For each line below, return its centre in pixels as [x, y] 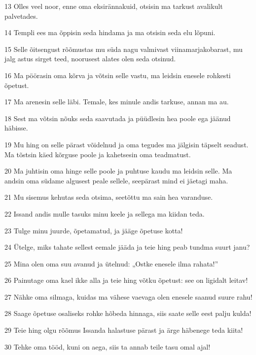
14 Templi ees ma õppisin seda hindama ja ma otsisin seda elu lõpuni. [110, 32]
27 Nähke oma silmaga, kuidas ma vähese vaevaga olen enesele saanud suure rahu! [128, 296]
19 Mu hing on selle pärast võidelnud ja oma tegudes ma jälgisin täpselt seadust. [127, 144]
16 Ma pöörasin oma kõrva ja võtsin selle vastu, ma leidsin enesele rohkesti [118, 75]
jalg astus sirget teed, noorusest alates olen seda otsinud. [90, 59]
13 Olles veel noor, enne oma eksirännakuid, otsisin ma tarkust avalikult [114, 6]
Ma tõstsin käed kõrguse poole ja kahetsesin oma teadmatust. [98, 154]
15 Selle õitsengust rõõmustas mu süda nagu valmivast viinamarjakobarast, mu [124, 49]
